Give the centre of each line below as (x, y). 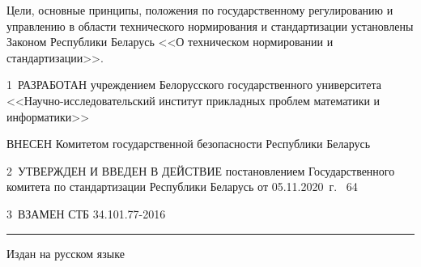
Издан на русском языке (66, 253)
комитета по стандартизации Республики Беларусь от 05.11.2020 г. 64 (182, 186)
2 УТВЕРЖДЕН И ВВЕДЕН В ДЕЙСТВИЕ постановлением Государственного (201, 170)
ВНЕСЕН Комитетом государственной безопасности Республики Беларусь (189, 144)
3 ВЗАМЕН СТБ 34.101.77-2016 (86, 213)
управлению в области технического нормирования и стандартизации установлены (210, 25)
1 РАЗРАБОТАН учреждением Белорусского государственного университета (194, 85)
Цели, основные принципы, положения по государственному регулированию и (200, 10)
